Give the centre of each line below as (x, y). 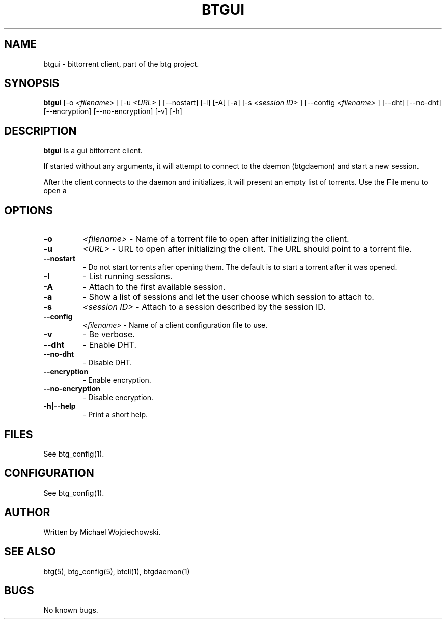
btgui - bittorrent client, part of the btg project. (121, 64)
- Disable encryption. (118, 398)
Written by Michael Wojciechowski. (102, 532)
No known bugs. (71, 610)
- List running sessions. (128, 277)
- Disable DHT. (107, 363)
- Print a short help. (115, 415)
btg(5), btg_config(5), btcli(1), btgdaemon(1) (117, 571)
